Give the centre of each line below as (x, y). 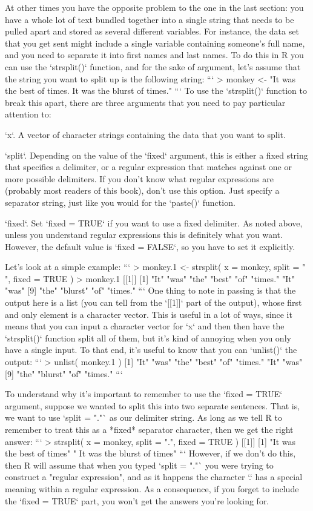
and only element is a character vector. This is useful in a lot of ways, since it (149, 314)
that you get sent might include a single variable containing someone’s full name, (155, 43)
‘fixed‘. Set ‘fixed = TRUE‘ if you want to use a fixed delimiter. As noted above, (154, 223)
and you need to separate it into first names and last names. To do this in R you (154, 55)
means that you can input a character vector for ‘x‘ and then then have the (145, 326)
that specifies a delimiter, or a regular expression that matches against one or (148, 167)
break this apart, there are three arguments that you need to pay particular (145, 102)
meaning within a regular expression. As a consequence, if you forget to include (152, 488)
